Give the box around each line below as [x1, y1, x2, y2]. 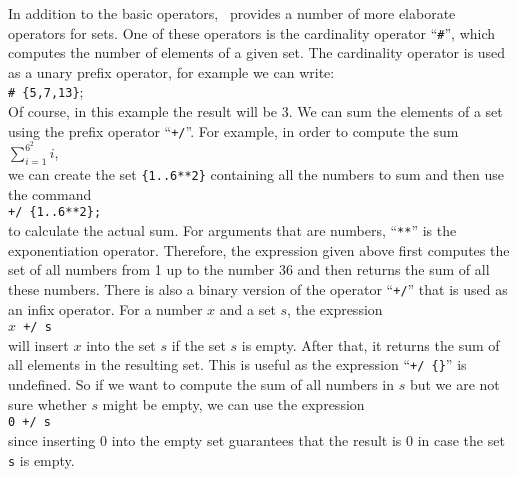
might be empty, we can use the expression [102, 393, 365, 414]
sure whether [8, 393, 87, 414]
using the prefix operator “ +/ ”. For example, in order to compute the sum [8, 120, 459, 141]
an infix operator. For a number [8, 298, 203, 319]
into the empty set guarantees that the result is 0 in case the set [111, 429, 505, 450]
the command [8, 183, 92, 204]
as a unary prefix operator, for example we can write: [8, 61, 335, 82]
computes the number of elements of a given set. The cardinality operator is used [8, 42, 506, 63]
